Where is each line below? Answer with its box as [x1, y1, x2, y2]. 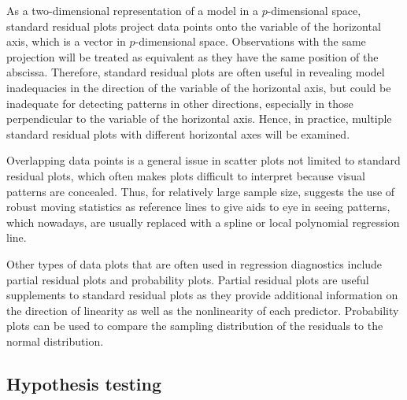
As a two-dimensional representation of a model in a [6, 2, 258, 18]
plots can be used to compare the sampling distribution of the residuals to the [6, 317, 383, 334]
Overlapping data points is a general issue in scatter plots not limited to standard [6, 152, 401, 169]
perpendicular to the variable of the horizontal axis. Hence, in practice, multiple [6, 110, 392, 127]
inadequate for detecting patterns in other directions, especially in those [6, 94, 353, 111]
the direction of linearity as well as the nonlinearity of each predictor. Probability [6, 302, 399, 318]
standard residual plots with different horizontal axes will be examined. [6, 125, 350, 142]
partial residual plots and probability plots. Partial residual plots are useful [6, 271, 369, 287]
